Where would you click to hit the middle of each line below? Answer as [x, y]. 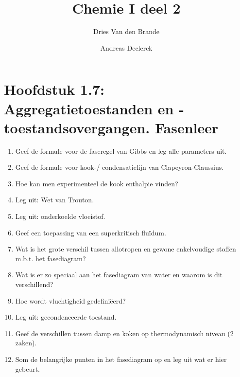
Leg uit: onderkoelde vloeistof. [60, 216]
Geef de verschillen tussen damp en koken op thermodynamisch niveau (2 [124, 333]
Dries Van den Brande [126, 31]
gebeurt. [28, 368]
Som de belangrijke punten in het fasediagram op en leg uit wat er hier [121, 359]
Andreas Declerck [126, 47]
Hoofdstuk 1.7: [54, 89]
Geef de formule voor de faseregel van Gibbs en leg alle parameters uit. [121, 151]
